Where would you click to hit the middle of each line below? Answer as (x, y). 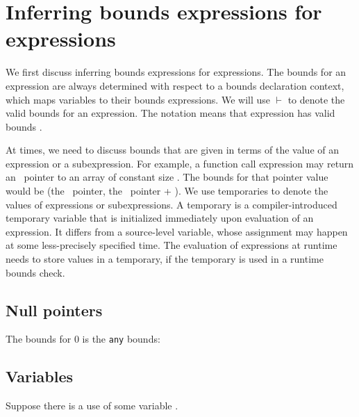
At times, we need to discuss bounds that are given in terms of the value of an (172, 150)
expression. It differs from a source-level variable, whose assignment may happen (177, 231)
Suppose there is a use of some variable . (92, 406)
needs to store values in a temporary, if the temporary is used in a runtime (165, 259)
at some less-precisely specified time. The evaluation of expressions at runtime (172, 245)
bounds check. (35, 272)
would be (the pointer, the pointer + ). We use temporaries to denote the (167, 191)
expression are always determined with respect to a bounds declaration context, (175, 85)
